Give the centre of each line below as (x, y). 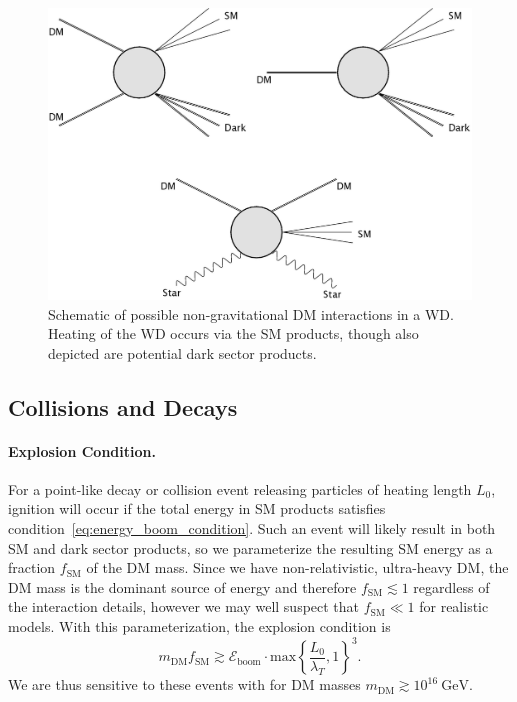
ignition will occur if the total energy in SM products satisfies (197, 508)
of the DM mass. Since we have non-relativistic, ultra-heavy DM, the (297, 567)
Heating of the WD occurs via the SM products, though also (233, 333)
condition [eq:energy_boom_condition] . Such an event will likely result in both (252, 528)
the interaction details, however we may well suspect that (184, 606)
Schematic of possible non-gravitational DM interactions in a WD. (251, 313)
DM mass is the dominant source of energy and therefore (182, 586)
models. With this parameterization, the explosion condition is (199, 626)
